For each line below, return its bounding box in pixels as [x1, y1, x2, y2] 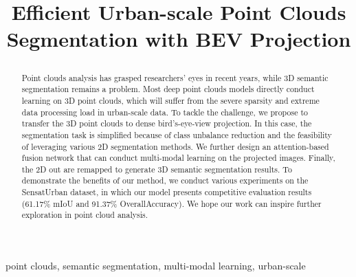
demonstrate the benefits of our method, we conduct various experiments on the [21, 175, 309, 186]
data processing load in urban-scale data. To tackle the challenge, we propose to [21, 106, 308, 118]
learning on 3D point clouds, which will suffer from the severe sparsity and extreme [21, 94, 320, 106]
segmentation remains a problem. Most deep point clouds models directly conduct [21, 83, 315, 95]
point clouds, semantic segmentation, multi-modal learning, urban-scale [5, 258, 306, 273]
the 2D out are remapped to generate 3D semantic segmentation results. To [21, 163, 292, 175]
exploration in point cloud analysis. [21, 209, 148, 221]
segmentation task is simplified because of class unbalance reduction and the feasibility [21, 129, 332, 140]
